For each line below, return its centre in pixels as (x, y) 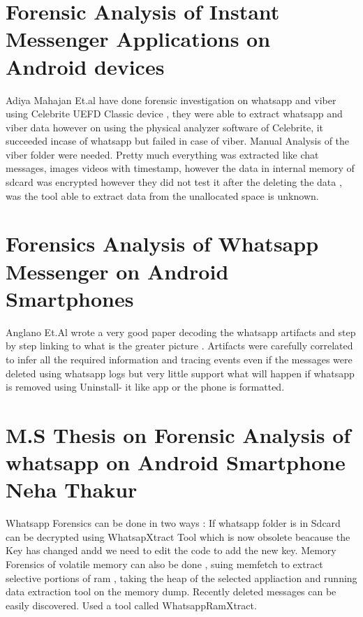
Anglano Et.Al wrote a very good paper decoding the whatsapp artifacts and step (181, 332)
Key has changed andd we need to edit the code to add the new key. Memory (171, 550)
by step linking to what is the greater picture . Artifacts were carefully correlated (179, 346)
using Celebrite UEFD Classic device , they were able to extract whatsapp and (174, 114)
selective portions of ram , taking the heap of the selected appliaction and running (181, 578)
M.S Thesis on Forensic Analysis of (178, 434)
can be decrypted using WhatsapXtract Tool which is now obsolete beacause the (178, 536)
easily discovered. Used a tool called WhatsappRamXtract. (131, 605)
